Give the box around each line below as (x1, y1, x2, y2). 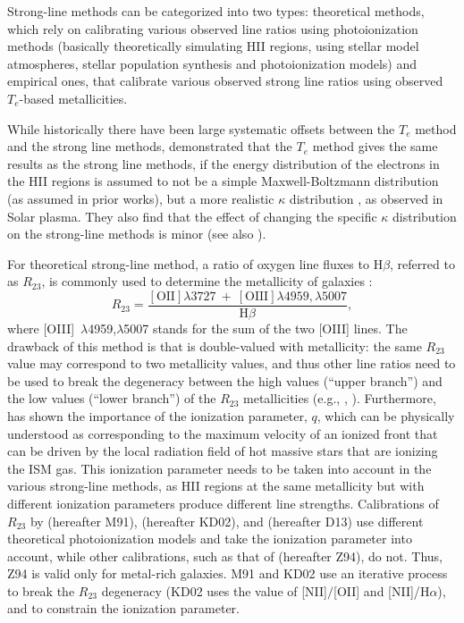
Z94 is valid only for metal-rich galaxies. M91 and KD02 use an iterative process (7, 564, 448, 583)
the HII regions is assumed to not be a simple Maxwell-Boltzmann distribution (7, 172, 439, 190)
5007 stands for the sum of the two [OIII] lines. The (123, 318, 408, 337)
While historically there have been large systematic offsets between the (7, 119, 395, 138)
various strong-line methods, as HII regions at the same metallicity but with (7, 476, 425, 495)
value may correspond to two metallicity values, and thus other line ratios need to (7, 354, 456, 373)
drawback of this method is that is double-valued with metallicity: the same (7, 336, 422, 355)
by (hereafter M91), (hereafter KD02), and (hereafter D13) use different (30, 511, 424, 530)
